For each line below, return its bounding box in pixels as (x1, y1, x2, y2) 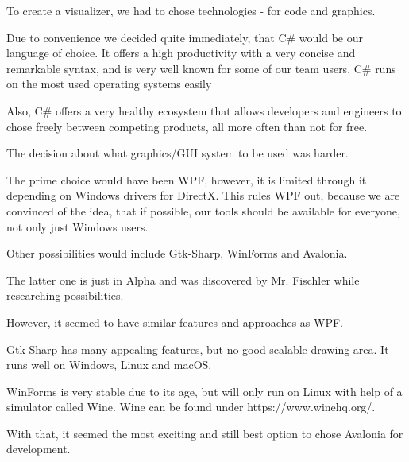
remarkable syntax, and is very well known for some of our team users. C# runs (6, 60, 396, 76)
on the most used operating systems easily (6, 76, 212, 92)
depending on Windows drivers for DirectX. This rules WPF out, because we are (6, 187, 400, 204)
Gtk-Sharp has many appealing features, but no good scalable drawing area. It (6, 340, 389, 357)
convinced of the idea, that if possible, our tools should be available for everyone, (6, 202, 400, 219)
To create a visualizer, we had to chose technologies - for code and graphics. (6, 2, 376, 18)
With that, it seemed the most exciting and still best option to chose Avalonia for (6, 425, 403, 441)
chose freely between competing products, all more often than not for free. (6, 118, 368, 134)
